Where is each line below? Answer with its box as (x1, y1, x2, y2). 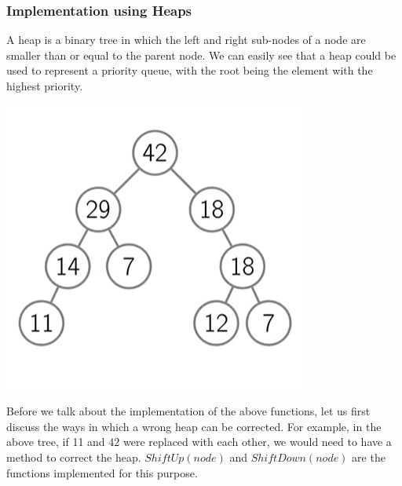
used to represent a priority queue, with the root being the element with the (6, 62, 373, 79)
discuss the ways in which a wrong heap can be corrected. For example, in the (6, 418, 382, 434)
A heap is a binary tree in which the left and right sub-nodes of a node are (6, 31, 366, 48)
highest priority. (6, 78, 83, 93)
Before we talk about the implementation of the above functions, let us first (6, 403, 371, 419)
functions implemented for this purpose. (6, 464, 198, 481)
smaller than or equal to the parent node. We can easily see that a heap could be (6, 46, 397, 63)
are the (352, 448, 386, 465)
